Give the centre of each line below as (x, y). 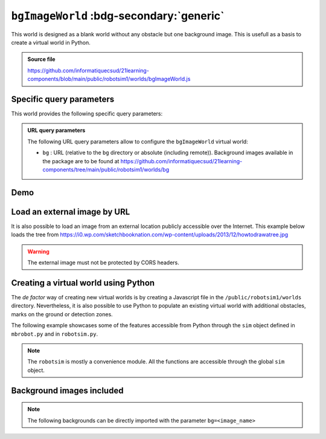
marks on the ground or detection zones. (62, 314)
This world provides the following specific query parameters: (87, 114)
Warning (38, 252)
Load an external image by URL (71, 212)
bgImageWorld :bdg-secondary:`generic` (118, 16)
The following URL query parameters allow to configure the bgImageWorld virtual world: (138, 141)
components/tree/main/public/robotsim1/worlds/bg (106, 169)
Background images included (67, 390)
